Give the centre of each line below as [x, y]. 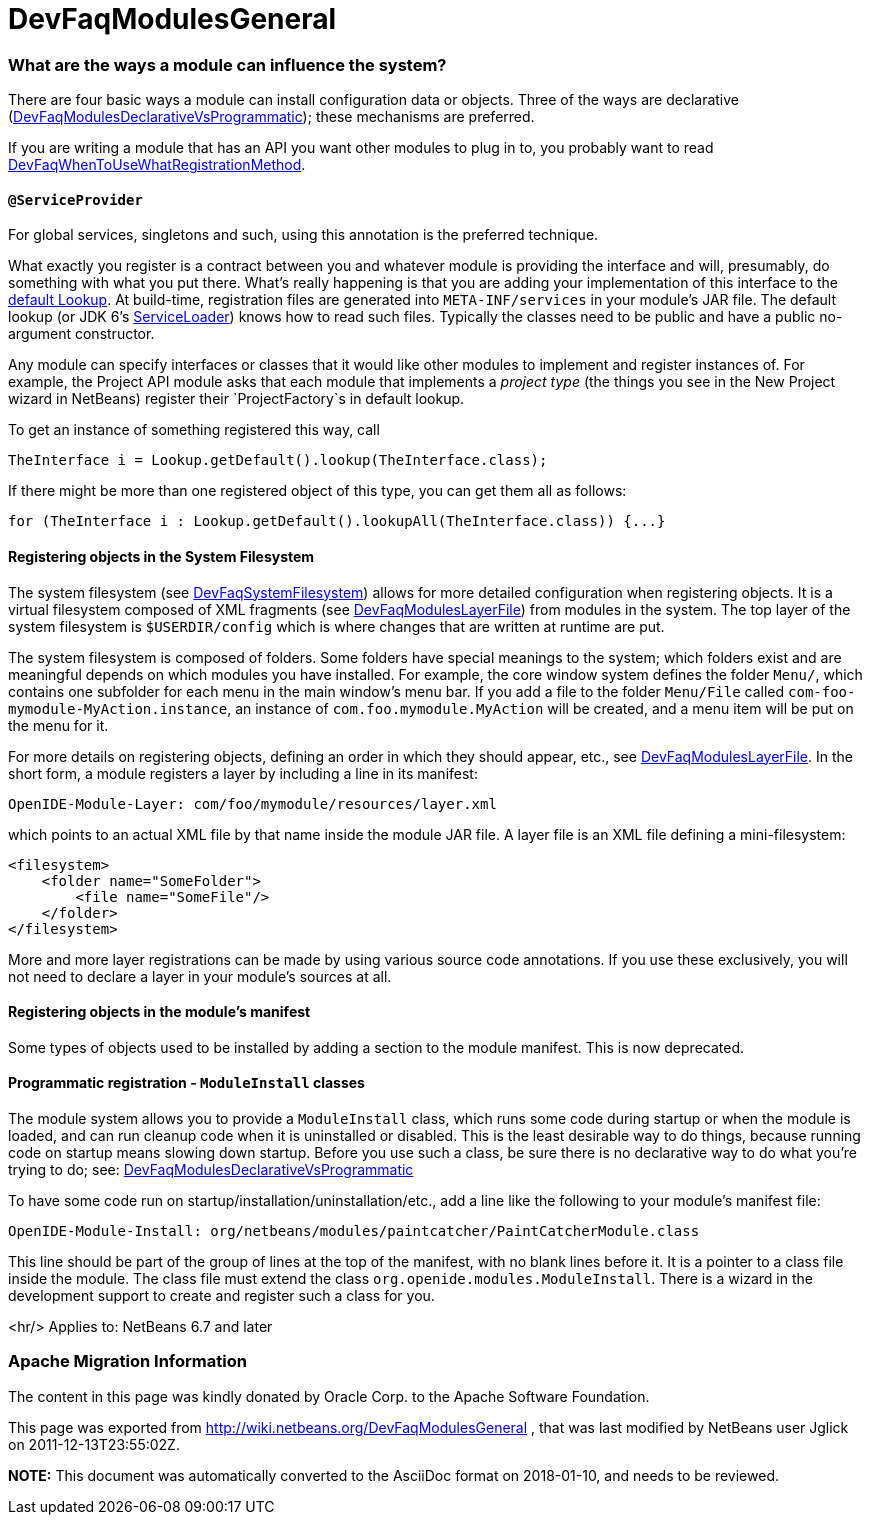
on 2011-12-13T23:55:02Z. [94, 1444]
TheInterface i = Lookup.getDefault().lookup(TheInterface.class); [278, 460]
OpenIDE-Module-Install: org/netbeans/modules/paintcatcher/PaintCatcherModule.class [354, 1231]
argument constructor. [81, 334]
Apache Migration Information [127, 1361]
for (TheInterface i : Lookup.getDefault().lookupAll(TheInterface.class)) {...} [337, 521]
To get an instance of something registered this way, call [194, 430]
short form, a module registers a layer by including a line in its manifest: [243, 773]
